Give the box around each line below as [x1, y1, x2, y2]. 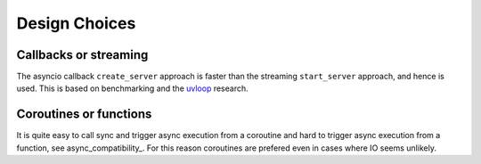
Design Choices [16, 13, 136, 33]
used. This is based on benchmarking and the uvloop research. [16, 83, 249, 94]
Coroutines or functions [16, 107, 152, 122]
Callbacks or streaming [16, 47, 149, 62]
